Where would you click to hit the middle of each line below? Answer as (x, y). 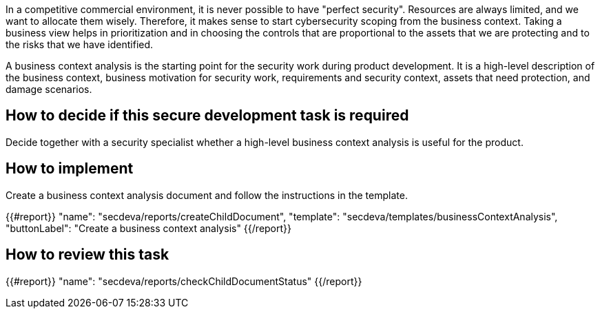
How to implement (70, 169)
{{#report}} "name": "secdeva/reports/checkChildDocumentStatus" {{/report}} (184, 281)
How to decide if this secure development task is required (207, 116)
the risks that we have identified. (80, 44)
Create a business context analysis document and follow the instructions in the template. (207, 195)
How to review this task (87, 255)
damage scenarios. (49, 89)
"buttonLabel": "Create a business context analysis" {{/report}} (149, 228)
